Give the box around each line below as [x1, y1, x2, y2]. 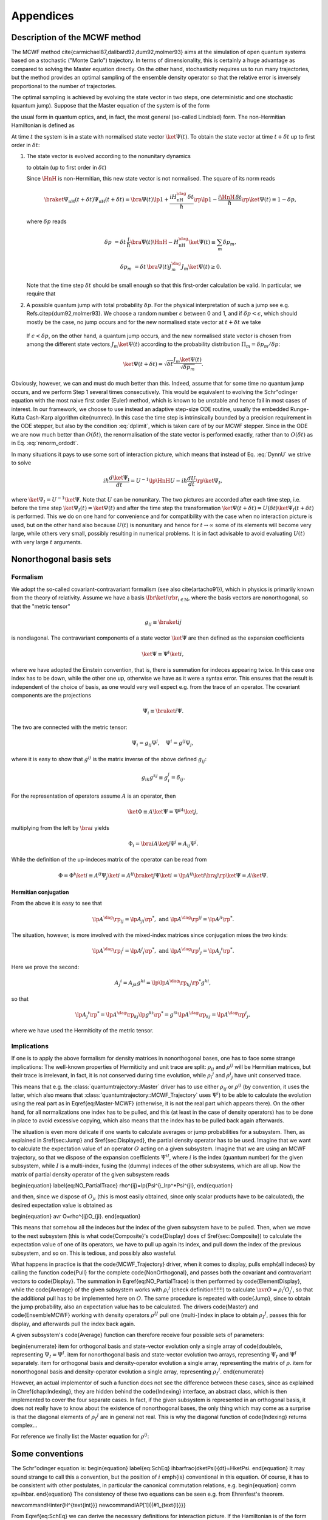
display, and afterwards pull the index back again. [11, 1320, 136, 1327]
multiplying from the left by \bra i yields [11, 824, 109, 831]
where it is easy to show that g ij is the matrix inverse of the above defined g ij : [11, 755, 207, 764]
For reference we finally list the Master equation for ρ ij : [11, 1432, 149, 1440]
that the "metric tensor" [11, 603, 70, 610]
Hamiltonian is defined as [11, 122, 75, 129]
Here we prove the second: [11, 963, 80, 970]
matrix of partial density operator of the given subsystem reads [11, 1170, 169, 1178]
